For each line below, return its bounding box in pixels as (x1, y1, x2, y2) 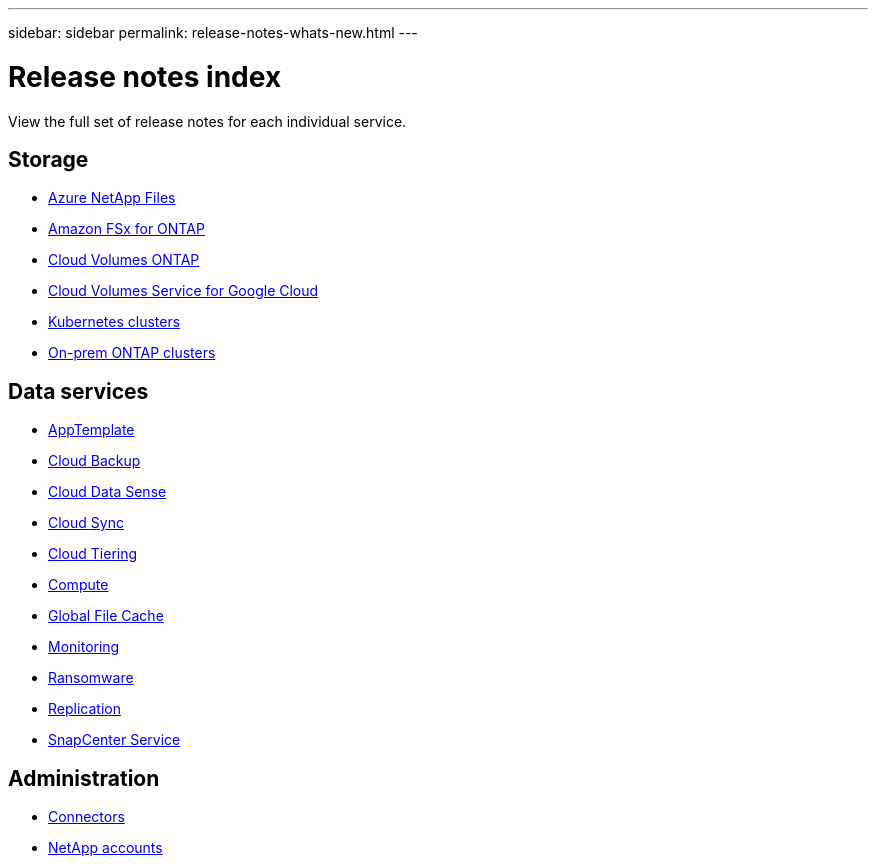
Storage (8, 146, 89, 172)
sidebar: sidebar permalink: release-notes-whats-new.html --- (8, 24, 418, 41)
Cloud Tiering (48, 545, 138, 563)
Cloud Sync (48, 514, 124, 532)
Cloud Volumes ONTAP (48, 251, 200, 269)
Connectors (48, 808, 125, 826)
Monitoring (48, 638, 120, 656)
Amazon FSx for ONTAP (48, 220, 205, 238)
